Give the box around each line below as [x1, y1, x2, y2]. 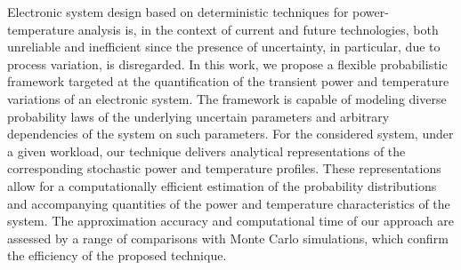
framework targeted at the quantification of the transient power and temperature [7, 72, 449, 91]
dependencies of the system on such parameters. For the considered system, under [7, 124, 454, 143]
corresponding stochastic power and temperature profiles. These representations [7, 159, 441, 178]
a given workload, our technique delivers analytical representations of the [7, 141, 406, 160]
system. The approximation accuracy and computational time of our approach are [7, 211, 455, 230]
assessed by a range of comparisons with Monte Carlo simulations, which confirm [7, 228, 449, 247]
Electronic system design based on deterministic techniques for [7, 3, 349, 20]
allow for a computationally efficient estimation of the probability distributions [7, 176, 437, 195]
